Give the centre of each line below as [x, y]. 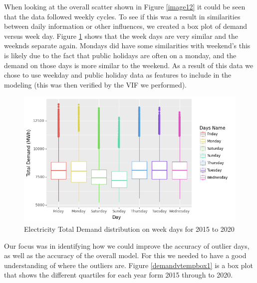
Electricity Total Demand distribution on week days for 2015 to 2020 [129, 229]
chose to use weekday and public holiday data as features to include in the [118, 75]
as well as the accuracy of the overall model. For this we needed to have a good [125, 255]
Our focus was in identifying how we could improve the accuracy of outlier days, [127, 245]
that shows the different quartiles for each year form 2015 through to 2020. [119, 275]
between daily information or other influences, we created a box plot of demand [126, 26]
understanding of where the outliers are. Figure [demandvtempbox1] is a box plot [128, 265]
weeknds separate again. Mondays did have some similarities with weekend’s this [127, 46]
